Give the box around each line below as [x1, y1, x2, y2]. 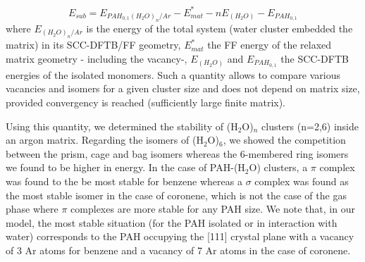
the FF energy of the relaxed [207, 37, 332, 52]
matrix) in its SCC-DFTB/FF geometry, [6, 37, 181, 52]
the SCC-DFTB [280, 51, 349, 66]
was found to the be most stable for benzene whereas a [6, 174, 242, 189]
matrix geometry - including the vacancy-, [6, 51, 187, 66]
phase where [6, 201, 58, 216]
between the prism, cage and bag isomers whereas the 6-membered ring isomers [6, 146, 349, 161]
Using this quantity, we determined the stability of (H [6, 118, 238, 133]
